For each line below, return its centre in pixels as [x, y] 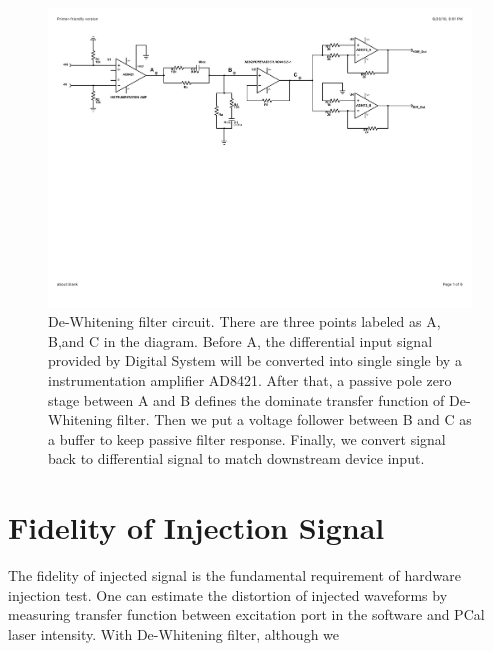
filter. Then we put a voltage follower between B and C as [294, 419]
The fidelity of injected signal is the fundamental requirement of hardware [234, 575]
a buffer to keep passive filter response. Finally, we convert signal [247, 438]
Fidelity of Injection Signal [196, 527]
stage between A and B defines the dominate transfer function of [246, 399]
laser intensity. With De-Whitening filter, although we [174, 633]
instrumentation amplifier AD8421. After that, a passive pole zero [250, 380]
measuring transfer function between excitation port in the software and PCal [246, 614]
